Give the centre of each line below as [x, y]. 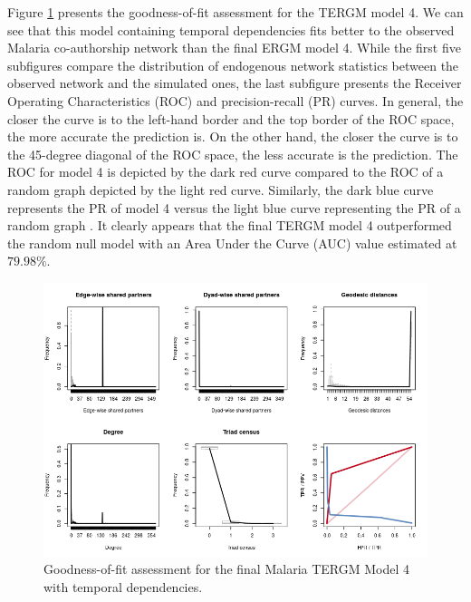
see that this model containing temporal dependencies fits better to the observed [231, 29]
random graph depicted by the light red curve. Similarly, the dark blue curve [221, 189]
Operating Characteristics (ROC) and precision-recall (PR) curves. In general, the [235, 100]
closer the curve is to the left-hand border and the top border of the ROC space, [231, 118]
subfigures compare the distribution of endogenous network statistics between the [233, 65]
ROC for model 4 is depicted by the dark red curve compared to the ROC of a [226, 172]
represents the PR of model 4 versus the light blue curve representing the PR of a [234, 207]
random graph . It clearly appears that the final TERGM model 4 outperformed [230, 225]
